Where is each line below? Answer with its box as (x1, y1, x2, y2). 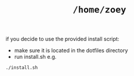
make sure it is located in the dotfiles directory (14, 47, 129, 54)
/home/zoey (73, 4, 126, 15)
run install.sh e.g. (14, 53, 57, 61)
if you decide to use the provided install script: (5, 36, 120, 43)
